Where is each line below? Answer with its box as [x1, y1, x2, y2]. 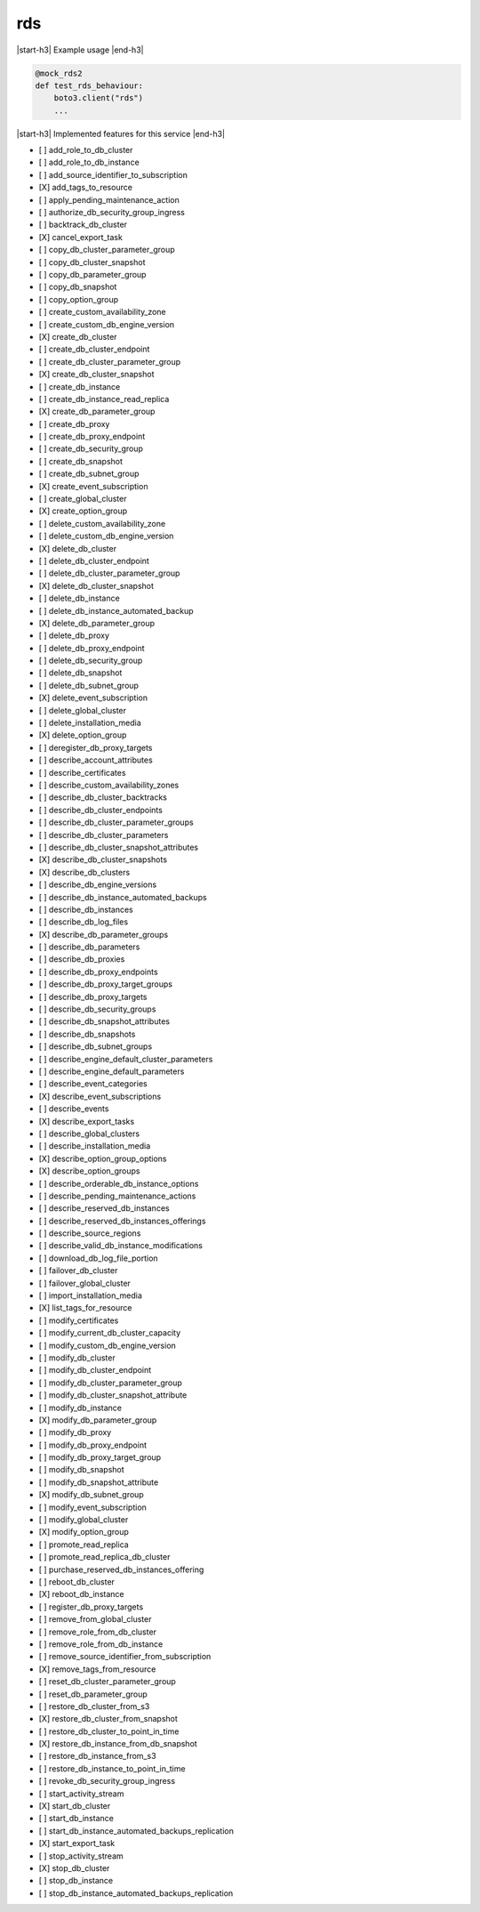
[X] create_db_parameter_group [38, 406, 156, 417]
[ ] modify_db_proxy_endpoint [38, 1440, 147, 1450]
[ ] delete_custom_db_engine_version [38, 530, 174, 542]
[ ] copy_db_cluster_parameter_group [38, 245, 175, 255]
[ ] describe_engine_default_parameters [38, 1066, 185, 1077]
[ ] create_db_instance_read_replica [38, 393, 170, 404]
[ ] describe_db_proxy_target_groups [38, 979, 173, 989]
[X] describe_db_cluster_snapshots [38, 854, 168, 865]
